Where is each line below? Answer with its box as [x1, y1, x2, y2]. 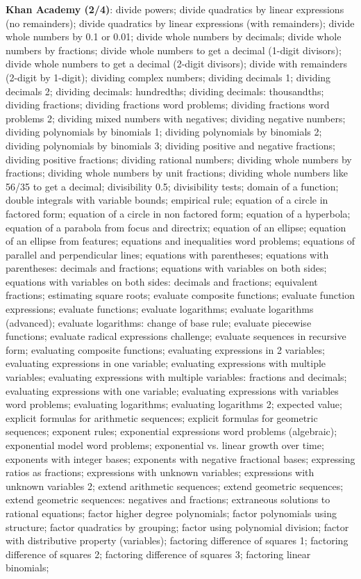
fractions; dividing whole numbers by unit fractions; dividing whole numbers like [6, 165, 348, 180]
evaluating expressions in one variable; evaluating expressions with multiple [6, 356, 326, 370]
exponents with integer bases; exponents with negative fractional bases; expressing [6, 451, 355, 466]
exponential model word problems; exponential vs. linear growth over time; [6, 438, 324, 452]
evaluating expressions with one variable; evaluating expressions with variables [6, 383, 339, 398]
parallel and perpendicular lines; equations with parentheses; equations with [6, 247, 329, 261]
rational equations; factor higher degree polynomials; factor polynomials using [6, 505, 337, 520]
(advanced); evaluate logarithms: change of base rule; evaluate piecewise [6, 315, 312, 329]
